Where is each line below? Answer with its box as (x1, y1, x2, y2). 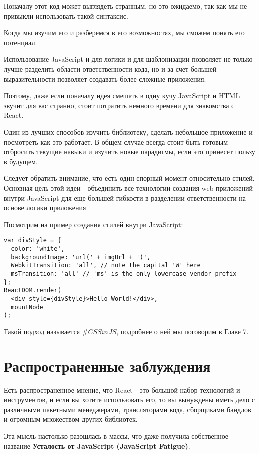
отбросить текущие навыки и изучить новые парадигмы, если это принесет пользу (4, 146, 255, 157)
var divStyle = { (4, 237, 61, 244)
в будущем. (4, 156, 38, 166)
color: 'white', (11, 245, 65, 252)
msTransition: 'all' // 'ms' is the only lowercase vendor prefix (11, 270, 237, 277)
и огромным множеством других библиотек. (4, 414, 138, 424)
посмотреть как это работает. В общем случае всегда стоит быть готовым (4, 136, 228, 147)
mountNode (11, 303, 43, 311)
